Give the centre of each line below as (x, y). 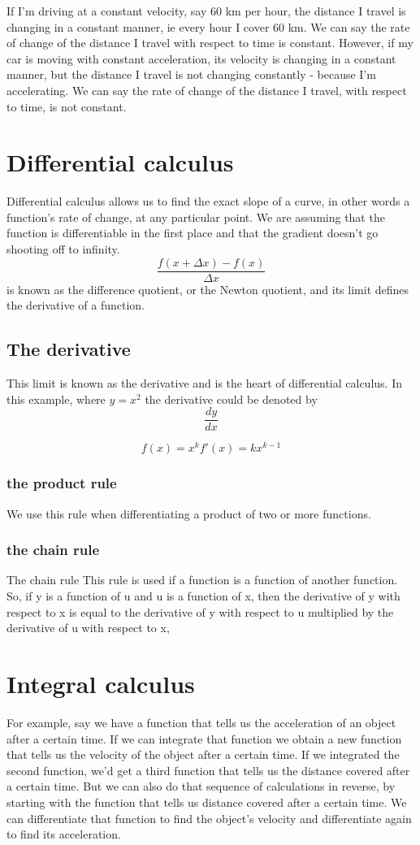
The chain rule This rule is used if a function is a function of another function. (202, 580)
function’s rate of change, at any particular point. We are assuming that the (196, 217)
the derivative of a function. (76, 305)
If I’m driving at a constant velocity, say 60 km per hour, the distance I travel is (206, 11)
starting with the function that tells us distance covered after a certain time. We (207, 802)
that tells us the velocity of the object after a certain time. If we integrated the (203, 754)
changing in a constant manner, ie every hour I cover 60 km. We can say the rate (208, 26)
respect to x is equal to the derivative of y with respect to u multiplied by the (200, 611)
